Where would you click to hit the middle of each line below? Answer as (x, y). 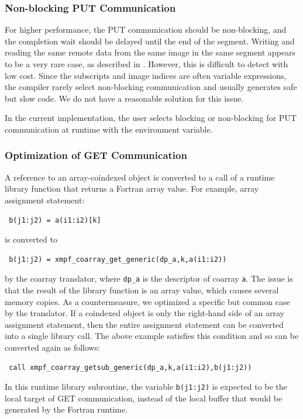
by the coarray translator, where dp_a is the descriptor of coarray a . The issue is (149, 278)
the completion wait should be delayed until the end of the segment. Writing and (150, 41)
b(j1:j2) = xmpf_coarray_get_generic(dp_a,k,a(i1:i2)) (118, 259)
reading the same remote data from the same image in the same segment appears (150, 52)
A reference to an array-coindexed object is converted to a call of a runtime (140, 177)
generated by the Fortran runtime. (66, 409)
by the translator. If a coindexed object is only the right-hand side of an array (145, 313)
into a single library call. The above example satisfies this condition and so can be (152, 336)
